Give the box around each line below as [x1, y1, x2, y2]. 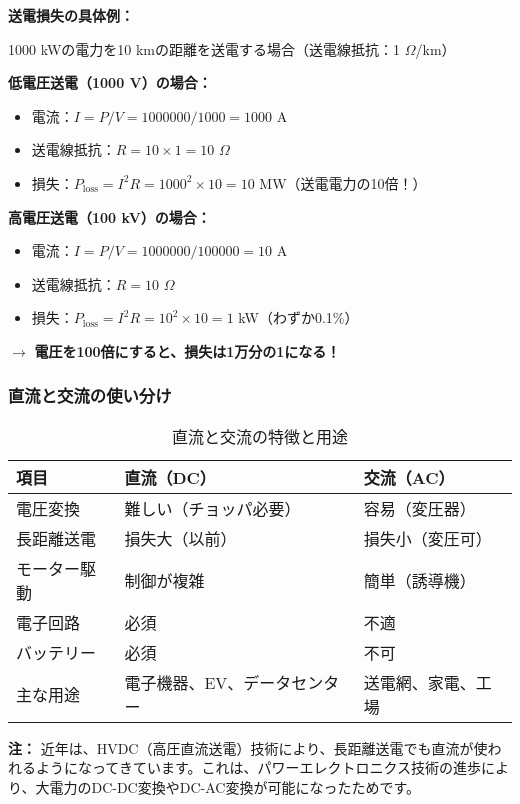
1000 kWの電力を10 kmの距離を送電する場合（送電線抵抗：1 [8, 38, 400, 59]
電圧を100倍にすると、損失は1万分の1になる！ [34, 340, 341, 361]
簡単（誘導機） [363, 568, 476, 592]
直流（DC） [124, 465, 216, 489]
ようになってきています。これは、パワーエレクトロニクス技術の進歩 [35, 757, 482, 778]
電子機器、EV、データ [124, 670, 292, 694]
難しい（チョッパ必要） [124, 496, 301, 520]
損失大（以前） [124, 526, 237, 550]
